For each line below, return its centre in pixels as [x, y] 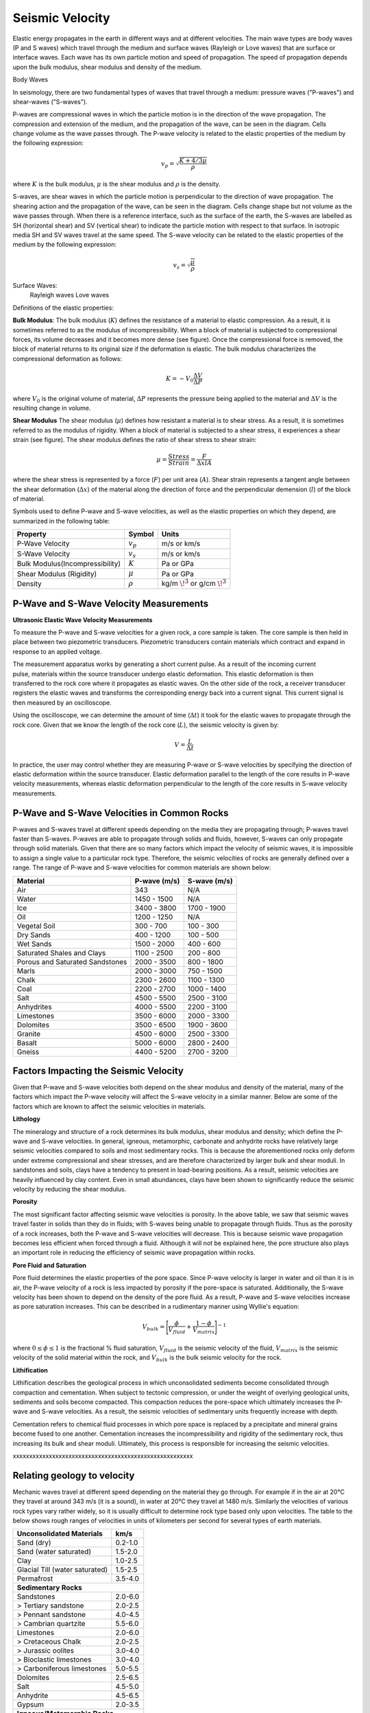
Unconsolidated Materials [60, 1533]
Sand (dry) [34, 1543]
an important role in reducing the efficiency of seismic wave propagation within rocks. [134, 1253]
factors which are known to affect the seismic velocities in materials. [109, 1106]
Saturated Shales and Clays [61, 952]
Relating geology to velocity [74, 1476]
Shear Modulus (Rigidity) [57, 574]
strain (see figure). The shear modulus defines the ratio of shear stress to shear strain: [135, 440]
